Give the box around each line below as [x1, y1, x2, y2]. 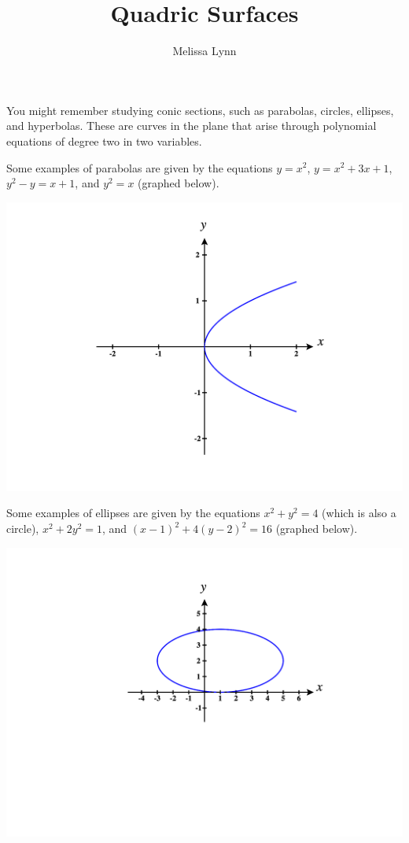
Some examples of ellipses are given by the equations [6, 505, 260, 521]
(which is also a [322, 505, 396, 521]
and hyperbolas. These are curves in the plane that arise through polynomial [6, 117, 377, 134]
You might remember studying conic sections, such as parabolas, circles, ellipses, [6, 102, 394, 118]
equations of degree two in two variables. [6, 132, 202, 149]
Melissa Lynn [172, 43, 237, 59]
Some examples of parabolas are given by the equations [6, 159, 273, 176]
